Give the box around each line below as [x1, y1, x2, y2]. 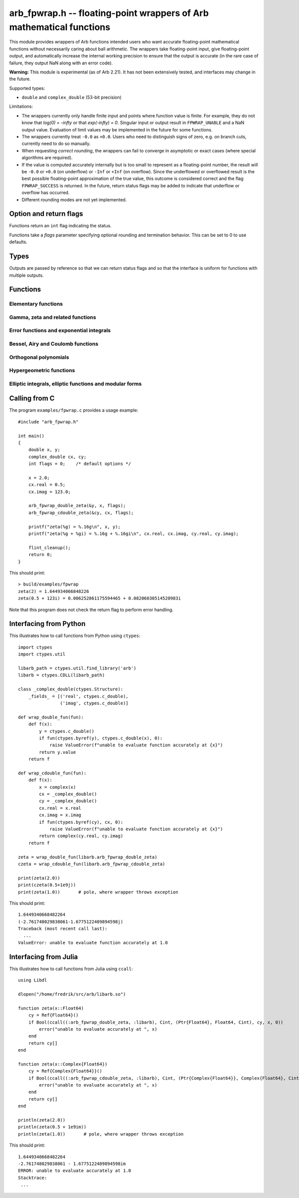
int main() [18, 433, 45, 439]
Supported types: [9, 85, 45, 91]
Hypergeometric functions [9, 367, 75, 374]
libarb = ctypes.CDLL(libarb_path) [18, 672, 105, 678]
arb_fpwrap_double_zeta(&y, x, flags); [28, 503, 126, 509]
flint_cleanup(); [28, 545, 71, 551]
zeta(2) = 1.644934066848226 [18, 589, 89, 594]
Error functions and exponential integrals [9, 327, 111, 334]
